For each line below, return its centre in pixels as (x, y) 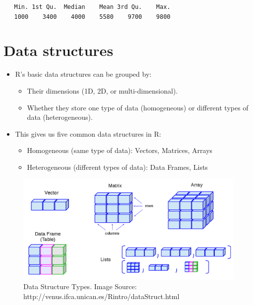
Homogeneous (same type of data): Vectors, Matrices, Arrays (120, 150)
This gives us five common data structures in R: (88, 133)
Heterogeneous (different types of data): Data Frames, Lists (117, 167)
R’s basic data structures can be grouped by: (83, 74)
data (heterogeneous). (60, 117)
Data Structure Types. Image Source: (80, 286)
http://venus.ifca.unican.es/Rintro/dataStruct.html (101, 296)
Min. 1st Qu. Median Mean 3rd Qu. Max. (92, 7)
